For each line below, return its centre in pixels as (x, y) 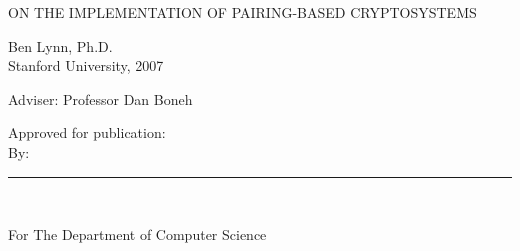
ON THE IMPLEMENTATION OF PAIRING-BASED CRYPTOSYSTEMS (242, 12)
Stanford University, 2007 (86, 65)
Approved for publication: (87, 132)
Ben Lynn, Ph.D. (60, 45)
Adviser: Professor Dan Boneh (100, 98)
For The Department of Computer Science (137, 234)
